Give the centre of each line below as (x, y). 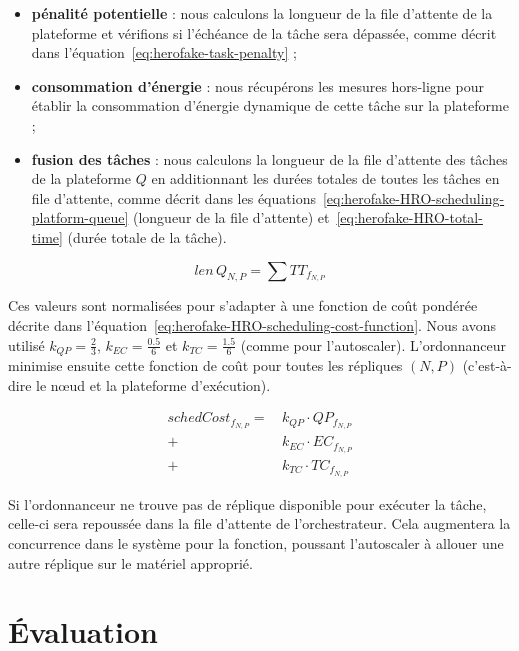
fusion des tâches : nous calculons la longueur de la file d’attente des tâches (269, 158)
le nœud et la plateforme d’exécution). (153, 384)
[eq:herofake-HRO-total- (409, 217)
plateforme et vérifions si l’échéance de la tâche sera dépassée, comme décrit (264, 32)
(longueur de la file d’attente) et (231, 217)
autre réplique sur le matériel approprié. (130, 562)
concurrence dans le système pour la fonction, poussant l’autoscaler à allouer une (256, 543)
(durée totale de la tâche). (147, 236)
